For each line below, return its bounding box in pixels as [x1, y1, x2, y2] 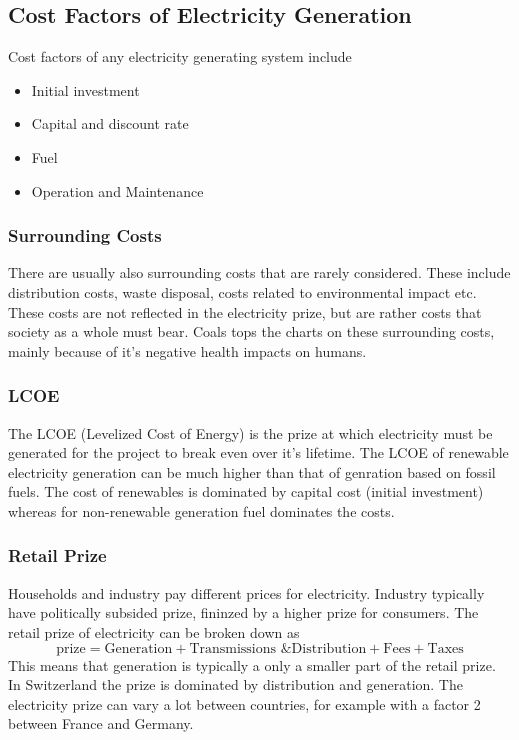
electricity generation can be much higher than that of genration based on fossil [8, 461, 496, 482]
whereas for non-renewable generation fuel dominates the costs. [8, 500, 395, 521]
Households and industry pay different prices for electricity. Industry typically [8, 582, 485, 603]
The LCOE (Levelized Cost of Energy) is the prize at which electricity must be [8, 422, 493, 443]
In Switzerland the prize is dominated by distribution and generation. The [8, 674, 463, 695]
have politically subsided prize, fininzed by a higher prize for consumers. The [8, 602, 479, 623]
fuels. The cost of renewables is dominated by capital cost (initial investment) [8, 481, 484, 502]
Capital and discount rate [31, 113, 189, 134]
